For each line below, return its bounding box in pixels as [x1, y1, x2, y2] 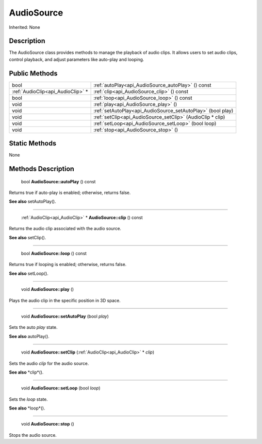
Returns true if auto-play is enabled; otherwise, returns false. [9, 190, 131, 195]
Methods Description [9, 165, 75, 173]
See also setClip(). [9, 234, 46, 240]
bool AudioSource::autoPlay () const [21, 178, 96, 184]
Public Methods [9, 69, 58, 77]
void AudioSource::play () [21, 286, 74, 292]
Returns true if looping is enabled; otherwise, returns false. [9, 262, 127, 267]
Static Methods [9, 139, 57, 148]
